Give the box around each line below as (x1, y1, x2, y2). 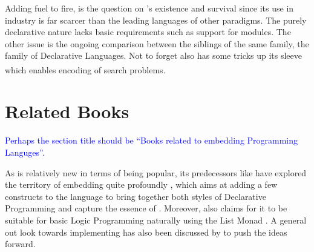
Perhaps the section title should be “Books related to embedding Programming (5, 134, 298, 147)
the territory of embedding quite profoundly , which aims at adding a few (5, 178, 278, 191)
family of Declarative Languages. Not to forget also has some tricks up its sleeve (5, 49, 302, 62)
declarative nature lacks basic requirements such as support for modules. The (5, 25, 291, 38)
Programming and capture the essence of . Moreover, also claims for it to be (5, 202, 287, 214)
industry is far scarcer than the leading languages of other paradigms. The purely (5, 13, 307, 26)
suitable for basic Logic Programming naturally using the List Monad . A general (5, 213, 307, 226)
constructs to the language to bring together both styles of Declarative (5, 190, 266, 202)
